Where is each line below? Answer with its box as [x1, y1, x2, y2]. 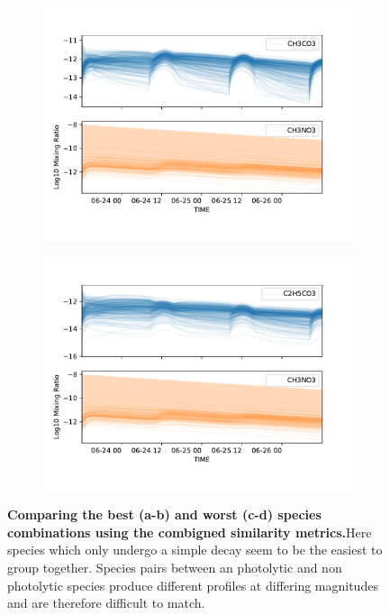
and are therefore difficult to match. [7, 593, 205, 612]
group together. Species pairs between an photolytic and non [7, 557, 342, 576]
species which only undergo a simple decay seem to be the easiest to [7, 540, 383, 559]
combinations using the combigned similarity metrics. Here [7, 522, 372, 541]
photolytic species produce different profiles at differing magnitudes [7, 575, 378, 594]
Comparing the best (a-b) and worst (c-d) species [7, 505, 322, 524]
